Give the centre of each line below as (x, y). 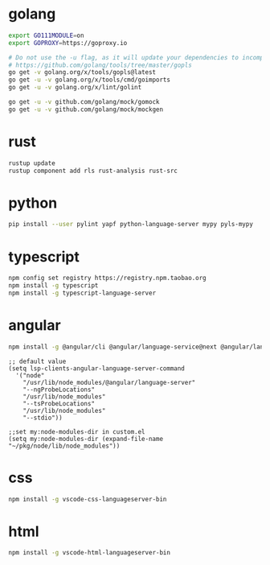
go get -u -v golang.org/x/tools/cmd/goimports (90, 80)
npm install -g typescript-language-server (82, 293)
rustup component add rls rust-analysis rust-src (93, 171)
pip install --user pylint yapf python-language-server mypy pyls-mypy (131, 225)
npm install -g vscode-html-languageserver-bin (90, 553)
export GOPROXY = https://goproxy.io (68, 43)
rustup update (32, 163)
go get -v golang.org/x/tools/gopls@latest (82, 72)
